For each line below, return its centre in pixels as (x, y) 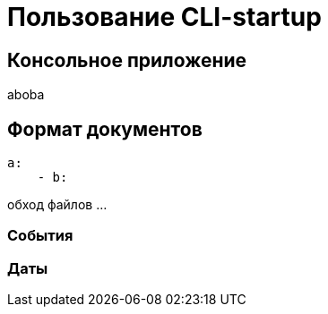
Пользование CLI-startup (164, 17)
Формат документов (105, 129)
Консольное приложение (127, 60)
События (40, 236)
